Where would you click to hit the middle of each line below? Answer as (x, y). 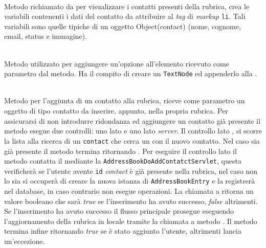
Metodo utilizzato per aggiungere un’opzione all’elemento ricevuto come (117, 63)
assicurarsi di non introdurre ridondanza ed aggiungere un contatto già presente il (132, 120)
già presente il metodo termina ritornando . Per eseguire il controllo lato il (120, 151)
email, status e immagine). (46, 36)
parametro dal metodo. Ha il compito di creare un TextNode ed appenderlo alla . (131, 73)
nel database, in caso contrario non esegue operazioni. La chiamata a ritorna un (129, 191)
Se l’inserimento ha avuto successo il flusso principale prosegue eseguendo (119, 211)
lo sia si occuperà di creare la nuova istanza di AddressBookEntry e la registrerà (130, 181)
